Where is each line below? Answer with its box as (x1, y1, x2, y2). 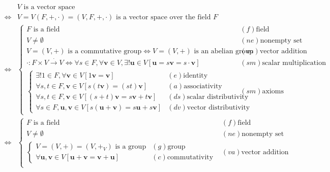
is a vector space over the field (116, 14, 211, 21)
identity (183, 72, 208, 79)
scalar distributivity (187, 93, 249, 100)
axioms (262, 88, 284, 95)
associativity (184, 82, 222, 90)
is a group (115, 143, 146, 150)
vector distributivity (187, 104, 250, 111)
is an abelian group (194, 48, 254, 55)
